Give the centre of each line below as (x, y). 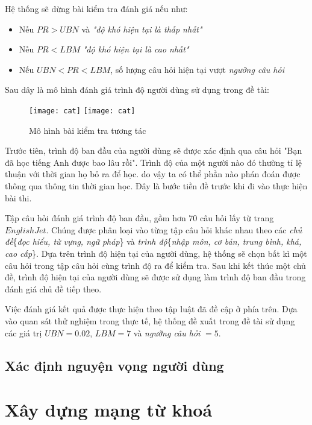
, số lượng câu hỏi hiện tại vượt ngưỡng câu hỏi (197, 69)
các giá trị (23, 332)
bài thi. (18, 197)
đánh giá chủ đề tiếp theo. (53, 288)
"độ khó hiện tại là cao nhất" (136, 49)
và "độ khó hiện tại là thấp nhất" (142, 29)
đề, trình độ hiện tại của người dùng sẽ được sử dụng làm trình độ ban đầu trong (155, 277)
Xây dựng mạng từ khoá (109, 410)
